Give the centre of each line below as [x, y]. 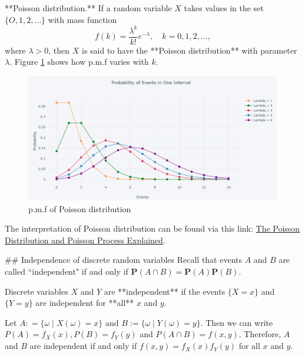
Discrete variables [37, 291]
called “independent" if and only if [67, 271]
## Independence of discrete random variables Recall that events [124, 260]
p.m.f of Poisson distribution [80, 208]
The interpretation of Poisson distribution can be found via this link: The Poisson [152, 228]
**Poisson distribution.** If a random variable [88, 8]
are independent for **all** [85, 303]
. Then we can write [237, 322]
